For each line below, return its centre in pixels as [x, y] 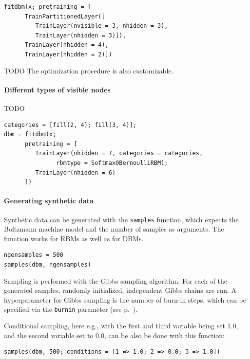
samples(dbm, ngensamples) [48, 264]
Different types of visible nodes [57, 89]
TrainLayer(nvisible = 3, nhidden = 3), [102, 26]
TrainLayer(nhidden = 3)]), [81, 35]
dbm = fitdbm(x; [30, 135]
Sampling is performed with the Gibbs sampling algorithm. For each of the [116, 280]
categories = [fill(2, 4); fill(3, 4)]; [70, 125]
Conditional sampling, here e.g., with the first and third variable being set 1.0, [121, 325]
